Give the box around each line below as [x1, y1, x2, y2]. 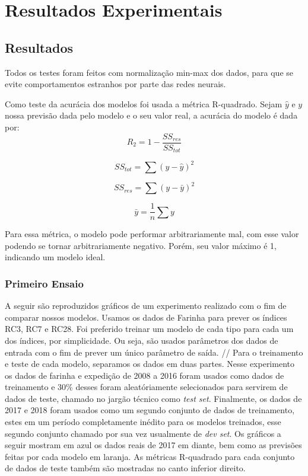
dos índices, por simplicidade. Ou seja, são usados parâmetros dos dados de [5, 334, 278, 346]
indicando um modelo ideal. [5, 251, 106, 263]
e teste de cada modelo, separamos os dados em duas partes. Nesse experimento [5, 357, 294, 370]
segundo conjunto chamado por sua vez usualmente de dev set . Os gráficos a [5, 427, 281, 439]
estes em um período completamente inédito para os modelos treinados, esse [5, 416, 281, 428]
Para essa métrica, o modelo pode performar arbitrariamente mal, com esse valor [5, 228, 299, 240]
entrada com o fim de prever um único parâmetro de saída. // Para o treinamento [5, 346, 303, 358]
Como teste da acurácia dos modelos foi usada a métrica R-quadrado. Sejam [5, 97, 282, 110]
